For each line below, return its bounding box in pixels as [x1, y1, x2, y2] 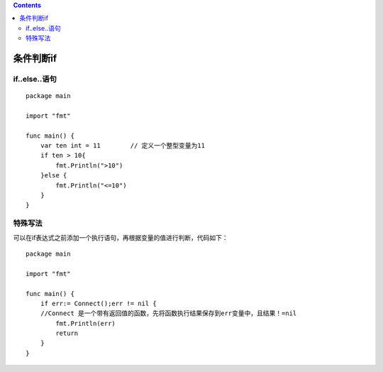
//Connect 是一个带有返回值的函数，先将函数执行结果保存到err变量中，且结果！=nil [40, 310, 297, 317]
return [55, 329, 79, 337]
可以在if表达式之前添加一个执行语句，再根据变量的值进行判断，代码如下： [13, 233, 228, 241]
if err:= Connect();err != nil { [40, 299, 157, 307]
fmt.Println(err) [55, 319, 116, 327]
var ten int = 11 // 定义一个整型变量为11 [40, 142, 206, 150]
